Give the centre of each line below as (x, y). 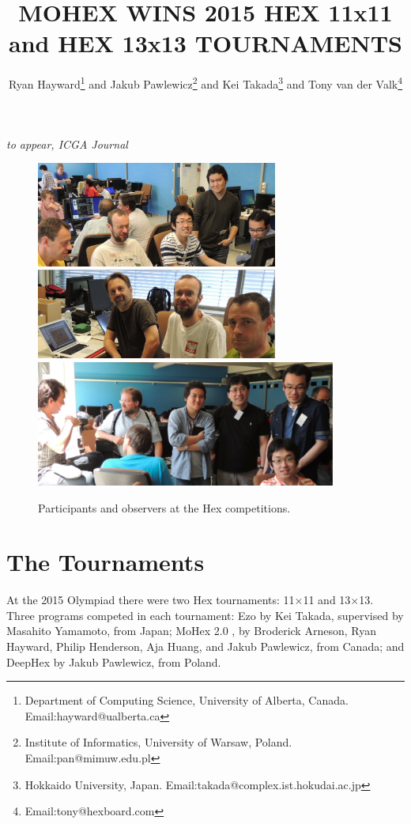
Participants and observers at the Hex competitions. (164, 507)
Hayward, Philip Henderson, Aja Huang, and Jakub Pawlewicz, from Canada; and (205, 646)
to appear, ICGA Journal (67, 144)
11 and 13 (327, 600)
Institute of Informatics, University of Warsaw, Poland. (158, 742)
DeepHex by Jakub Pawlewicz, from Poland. (114, 661)
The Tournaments (106, 562)
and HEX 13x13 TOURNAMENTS (205, 43)
